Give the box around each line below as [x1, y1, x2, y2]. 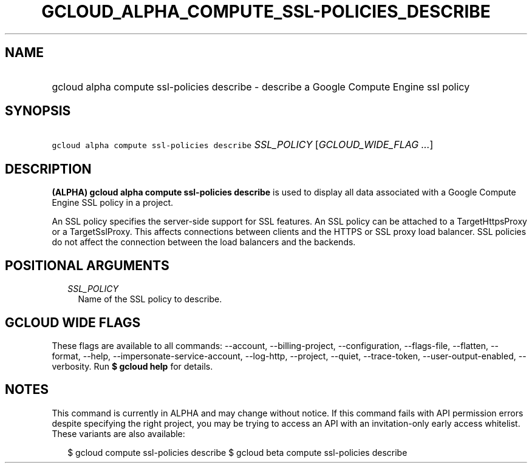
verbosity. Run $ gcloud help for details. [52, 361, 213, 371]
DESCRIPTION [5, 161, 92, 177]
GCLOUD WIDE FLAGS [5, 314, 141, 330]
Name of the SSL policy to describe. [78, 294, 222, 305]
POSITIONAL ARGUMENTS [5, 257, 169, 273]
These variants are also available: [52, 428, 185, 439]
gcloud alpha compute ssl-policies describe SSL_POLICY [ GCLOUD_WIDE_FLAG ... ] [52, 138, 434, 151]
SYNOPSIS [5, 103, 71, 119]
